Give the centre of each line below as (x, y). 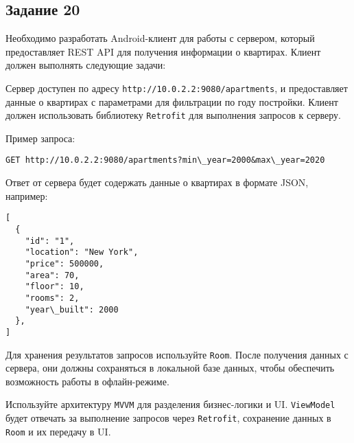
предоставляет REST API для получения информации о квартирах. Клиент (163, 51)
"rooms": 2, (52, 298)
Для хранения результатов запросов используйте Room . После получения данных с (177, 354)
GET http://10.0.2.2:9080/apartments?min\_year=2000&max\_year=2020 (165, 160)
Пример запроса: (40, 138)
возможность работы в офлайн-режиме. (87, 381)
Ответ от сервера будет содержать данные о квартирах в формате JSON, (157, 182)
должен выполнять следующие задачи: (86, 65)
